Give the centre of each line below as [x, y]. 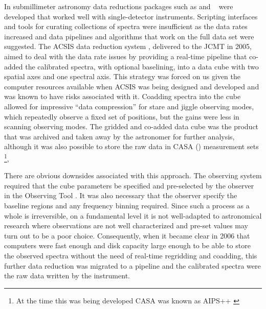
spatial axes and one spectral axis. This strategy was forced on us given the [122, 76]
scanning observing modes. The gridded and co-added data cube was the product [131, 126]
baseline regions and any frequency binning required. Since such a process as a [127, 205]
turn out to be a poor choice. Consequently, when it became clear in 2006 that [127, 235]
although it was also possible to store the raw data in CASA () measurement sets [131, 146]
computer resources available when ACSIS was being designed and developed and [132, 86]
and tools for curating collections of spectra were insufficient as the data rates [126, 26]
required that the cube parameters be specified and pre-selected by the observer [129, 185]
